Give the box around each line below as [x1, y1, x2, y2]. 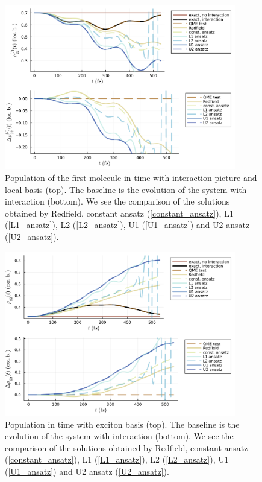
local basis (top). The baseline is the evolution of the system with [5, 183, 247, 195]
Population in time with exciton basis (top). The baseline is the [5, 417, 240, 430]
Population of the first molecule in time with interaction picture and [5, 171, 257, 183]
